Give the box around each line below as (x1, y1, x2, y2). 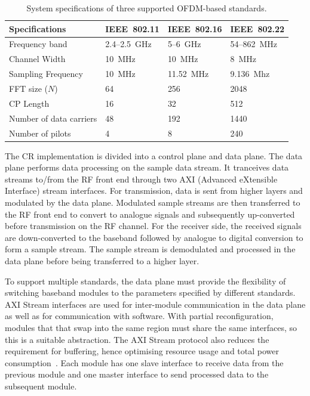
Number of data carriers (9, 112, 97, 124)
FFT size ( (9, 82, 48, 94)
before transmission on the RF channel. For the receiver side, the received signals (5, 219, 302, 232)
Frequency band (9, 38, 67, 50)
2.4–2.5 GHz (105, 38, 152, 50)
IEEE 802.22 (230, 22, 285, 35)
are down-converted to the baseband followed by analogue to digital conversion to (5, 231, 303, 243)
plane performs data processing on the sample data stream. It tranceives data (5, 161, 289, 174)
